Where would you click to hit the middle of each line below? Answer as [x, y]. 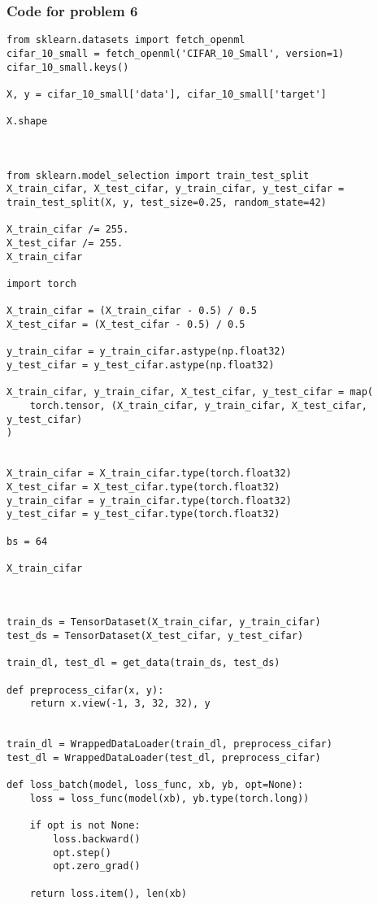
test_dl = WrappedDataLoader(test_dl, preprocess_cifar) [164, 758]
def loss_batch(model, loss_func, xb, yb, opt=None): [155, 785]
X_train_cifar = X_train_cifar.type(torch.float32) [149, 474]
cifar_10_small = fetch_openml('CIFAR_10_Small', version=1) [176, 53]
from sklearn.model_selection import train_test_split [158, 175]
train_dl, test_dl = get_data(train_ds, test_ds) [143, 663]
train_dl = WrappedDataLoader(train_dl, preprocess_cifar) [169, 744]
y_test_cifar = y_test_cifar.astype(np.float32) [141, 365]
